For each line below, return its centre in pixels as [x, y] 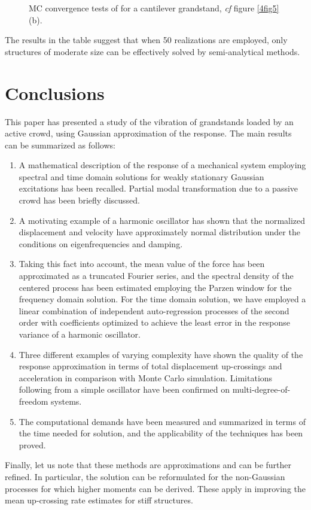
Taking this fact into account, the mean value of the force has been [142, 264]
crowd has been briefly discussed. [80, 200]
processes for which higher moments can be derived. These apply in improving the [155, 488]
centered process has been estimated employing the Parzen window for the [155, 287]
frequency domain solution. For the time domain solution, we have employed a [162, 299]
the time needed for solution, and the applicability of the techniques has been [161, 433]
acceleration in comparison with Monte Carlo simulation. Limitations [146, 377]
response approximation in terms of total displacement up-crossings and [150, 366]
